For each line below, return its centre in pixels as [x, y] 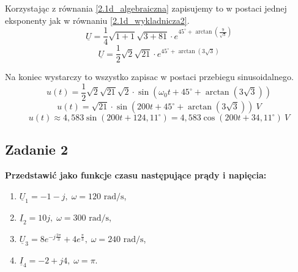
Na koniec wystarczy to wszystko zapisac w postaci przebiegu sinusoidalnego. [149, 77]
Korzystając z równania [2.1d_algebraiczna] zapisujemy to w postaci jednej [146, 8]
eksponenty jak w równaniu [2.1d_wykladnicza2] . [97, 20]
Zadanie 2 [36, 149]
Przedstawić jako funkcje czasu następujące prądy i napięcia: [136, 175]
